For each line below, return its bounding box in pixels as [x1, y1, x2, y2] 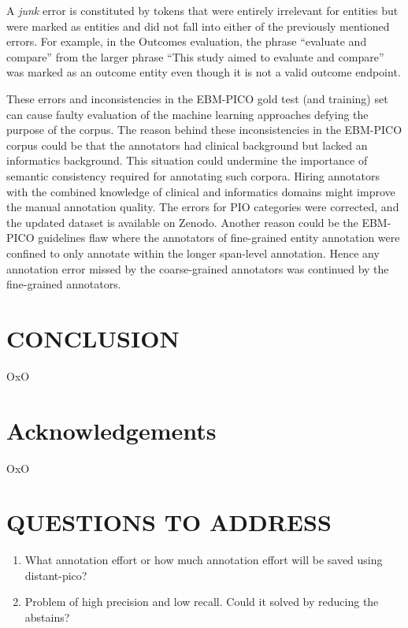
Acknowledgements [6, 414, 217, 446]
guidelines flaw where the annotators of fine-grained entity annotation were [38, 229, 400, 246]
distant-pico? [24, 567, 87, 583]
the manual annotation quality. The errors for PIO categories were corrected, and [6, 199, 399, 215]
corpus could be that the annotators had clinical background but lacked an [6, 136, 368, 153]
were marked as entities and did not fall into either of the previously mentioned [6, 17, 390, 34]
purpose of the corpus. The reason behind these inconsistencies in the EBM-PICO [6, 121, 402, 138]
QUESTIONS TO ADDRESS [6, 506, 332, 538]
